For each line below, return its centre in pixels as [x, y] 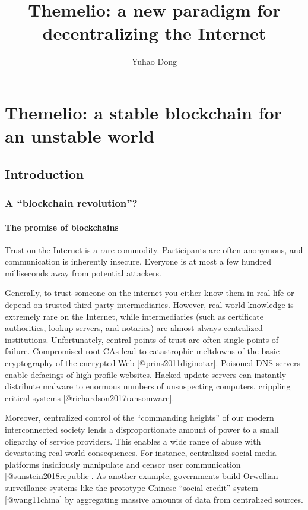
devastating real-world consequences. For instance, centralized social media [141, 453]
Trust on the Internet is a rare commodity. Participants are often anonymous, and [154, 249]
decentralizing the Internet [154, 33]
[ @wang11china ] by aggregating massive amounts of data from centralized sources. [154, 499]
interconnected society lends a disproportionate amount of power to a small [142, 429]
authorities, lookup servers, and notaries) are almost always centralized [134, 328]
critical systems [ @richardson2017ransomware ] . [90, 397]
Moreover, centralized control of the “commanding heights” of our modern [139, 418]
